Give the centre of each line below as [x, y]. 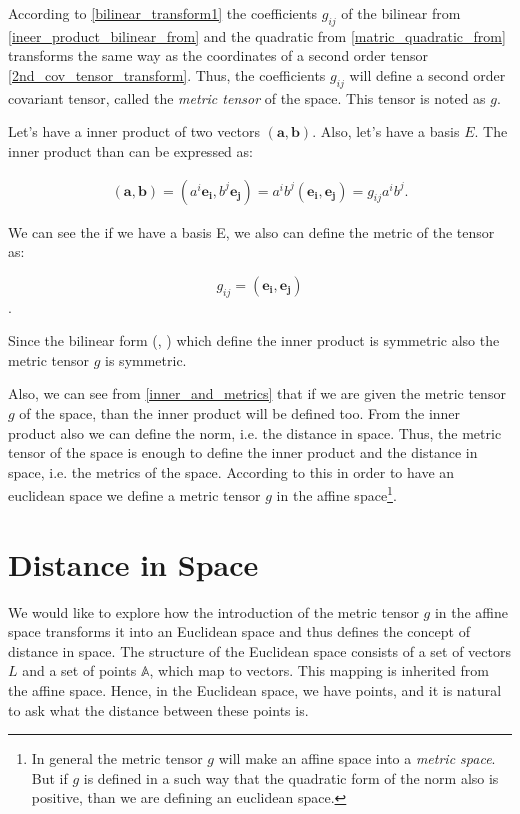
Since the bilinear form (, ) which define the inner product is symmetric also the [254, 340]
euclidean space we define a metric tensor [134, 494]
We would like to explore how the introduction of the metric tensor [213, 611]
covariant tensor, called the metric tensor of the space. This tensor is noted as [247, 97]
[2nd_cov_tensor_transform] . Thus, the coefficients [167, 74]
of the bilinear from [401, 13]
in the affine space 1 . [336, 493]
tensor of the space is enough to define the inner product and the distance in [243, 452]
